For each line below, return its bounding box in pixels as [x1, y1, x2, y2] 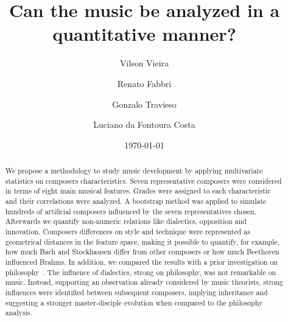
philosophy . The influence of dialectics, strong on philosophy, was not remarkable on [5, 267, 276, 277]
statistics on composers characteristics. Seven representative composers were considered [5, 175, 282, 186]
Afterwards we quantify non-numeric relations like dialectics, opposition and [5, 216, 247, 226]
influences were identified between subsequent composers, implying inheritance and [5, 287, 268, 297]
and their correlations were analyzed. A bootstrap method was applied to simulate [5, 196, 267, 206]
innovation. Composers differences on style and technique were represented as [5, 226, 250, 237]
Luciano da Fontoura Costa [93, 118, 195, 131]
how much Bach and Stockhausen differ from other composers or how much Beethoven [5, 247, 279, 257]
